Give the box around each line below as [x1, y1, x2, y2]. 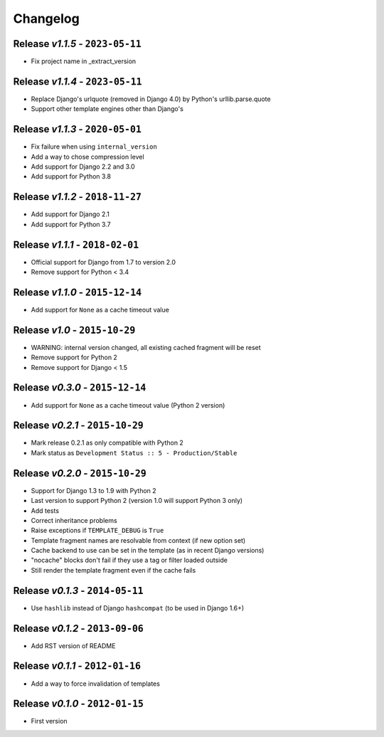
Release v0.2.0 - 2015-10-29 [13, 467, 147, 479]
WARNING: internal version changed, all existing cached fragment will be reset [31, 343, 261, 351]
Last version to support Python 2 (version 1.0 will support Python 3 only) [31, 497, 243, 505]
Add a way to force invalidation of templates [31, 679, 160, 688]
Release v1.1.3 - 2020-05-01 [13, 123, 142, 135]
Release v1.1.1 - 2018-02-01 [13, 238, 139, 250]
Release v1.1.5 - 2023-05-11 [13, 38, 142, 50]
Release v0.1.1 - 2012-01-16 [13, 660, 142, 672]
